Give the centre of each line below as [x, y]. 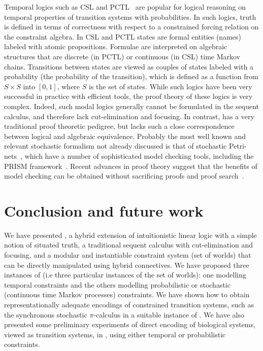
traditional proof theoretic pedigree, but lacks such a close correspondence [119, 126]
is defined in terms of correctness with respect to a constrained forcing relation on [131, 27]
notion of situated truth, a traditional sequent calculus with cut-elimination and [128, 245]
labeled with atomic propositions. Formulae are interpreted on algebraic [116, 46]
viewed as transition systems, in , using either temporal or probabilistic [115, 334]
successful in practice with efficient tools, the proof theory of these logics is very [128, 96]
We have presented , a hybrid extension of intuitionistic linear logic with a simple [130, 235]
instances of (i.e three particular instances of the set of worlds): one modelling [125, 275]
